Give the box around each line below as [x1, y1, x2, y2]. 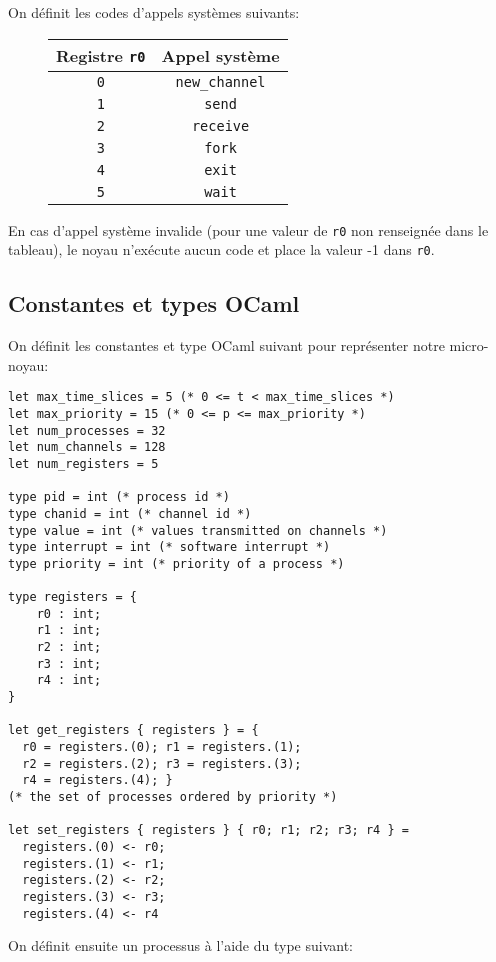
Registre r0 [56, 43, 146, 67]
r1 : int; [36, 623, 102, 638]
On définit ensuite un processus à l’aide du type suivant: [8, 935, 354, 956]
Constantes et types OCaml [8, 288, 300, 319]
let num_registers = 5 [8, 456, 159, 471]
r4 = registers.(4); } [22, 773, 173, 788]
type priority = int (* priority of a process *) [8, 556, 345, 571]
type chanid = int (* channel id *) [8, 506, 252, 521]
